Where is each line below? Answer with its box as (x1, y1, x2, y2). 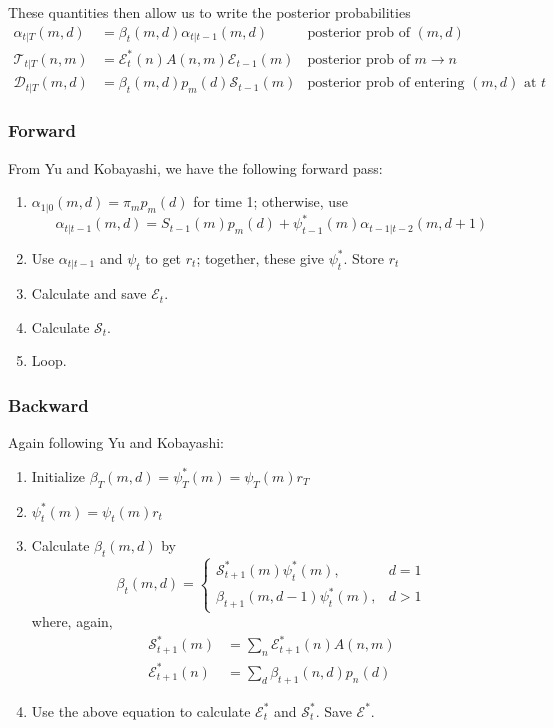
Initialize (31, 465, 86, 486)
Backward (8, 392, 89, 417)
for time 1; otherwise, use (193, 191, 348, 212)
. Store (343, 247, 385, 268)
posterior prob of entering (307, 76, 465, 91)
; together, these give (196, 247, 325, 268)
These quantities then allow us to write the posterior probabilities (8, 2, 411, 22)
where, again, (31, 611, 113, 632)
